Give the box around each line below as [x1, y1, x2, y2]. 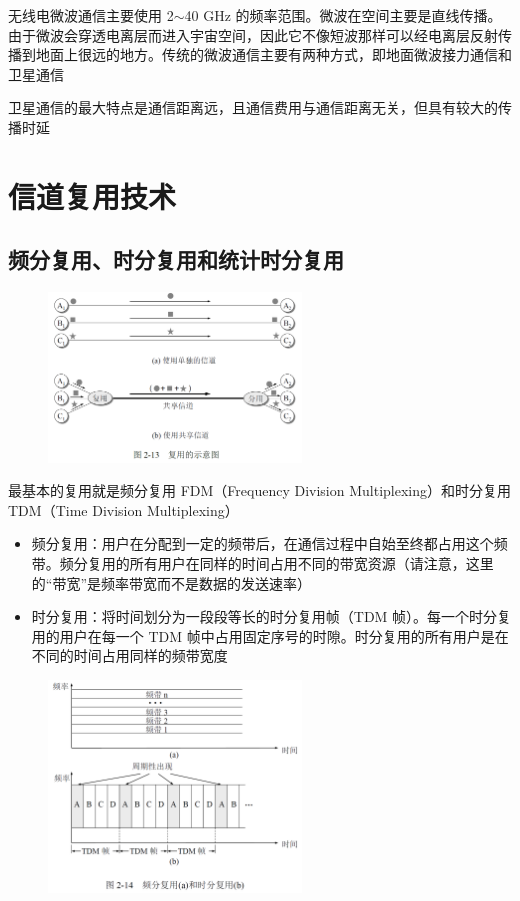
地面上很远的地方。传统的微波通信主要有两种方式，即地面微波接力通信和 [35, 44, 512, 65]
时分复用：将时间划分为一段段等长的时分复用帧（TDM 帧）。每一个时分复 [31, 606, 512, 627]
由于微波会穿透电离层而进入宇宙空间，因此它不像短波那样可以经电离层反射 [8, 24, 498, 45]
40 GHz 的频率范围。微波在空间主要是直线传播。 [184, 5, 502, 25]
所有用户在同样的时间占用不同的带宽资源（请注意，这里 [129, 552, 494, 573]
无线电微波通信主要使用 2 [8, 5, 174, 25]
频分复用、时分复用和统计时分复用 [8, 244, 344, 275]
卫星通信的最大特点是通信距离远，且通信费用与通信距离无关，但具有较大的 [8, 97, 498, 118]
